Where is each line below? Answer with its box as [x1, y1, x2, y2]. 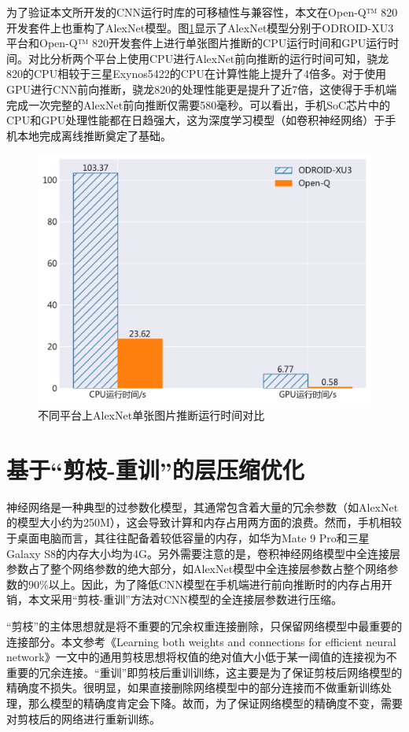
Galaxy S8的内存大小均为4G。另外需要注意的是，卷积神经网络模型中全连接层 [6, 545, 401, 561]
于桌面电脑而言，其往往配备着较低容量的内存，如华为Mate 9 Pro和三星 [6, 530, 370, 545]
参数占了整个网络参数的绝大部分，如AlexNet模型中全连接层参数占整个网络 [6, 560, 388, 577]
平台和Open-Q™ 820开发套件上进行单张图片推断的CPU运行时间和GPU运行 [6, 35, 389, 51]
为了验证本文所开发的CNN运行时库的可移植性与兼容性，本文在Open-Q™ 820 [6, 4, 398, 20]
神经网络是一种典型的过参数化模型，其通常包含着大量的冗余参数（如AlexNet [6, 498, 399, 515]
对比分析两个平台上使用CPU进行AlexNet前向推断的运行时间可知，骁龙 [28, 50, 389, 66]
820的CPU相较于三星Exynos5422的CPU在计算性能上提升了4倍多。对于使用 [6, 65, 386, 82]
